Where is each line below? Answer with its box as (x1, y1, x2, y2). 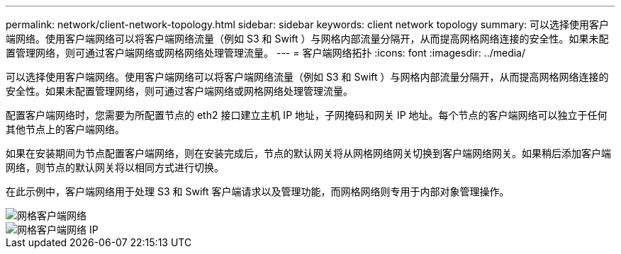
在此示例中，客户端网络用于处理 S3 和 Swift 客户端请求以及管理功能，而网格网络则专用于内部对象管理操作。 (6, 185, 510, 197)
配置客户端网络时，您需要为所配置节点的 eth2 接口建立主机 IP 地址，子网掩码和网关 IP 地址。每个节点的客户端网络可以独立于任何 (6, 109, 608, 121)
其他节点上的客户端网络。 (6, 123, 125, 135)
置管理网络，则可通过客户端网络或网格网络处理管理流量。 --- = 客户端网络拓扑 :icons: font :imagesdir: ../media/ (6, 47, 526, 59)
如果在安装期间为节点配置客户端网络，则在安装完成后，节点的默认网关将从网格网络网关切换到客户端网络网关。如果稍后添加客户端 (6, 147, 611, 159)
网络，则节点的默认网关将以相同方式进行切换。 (6, 161, 224, 173)
